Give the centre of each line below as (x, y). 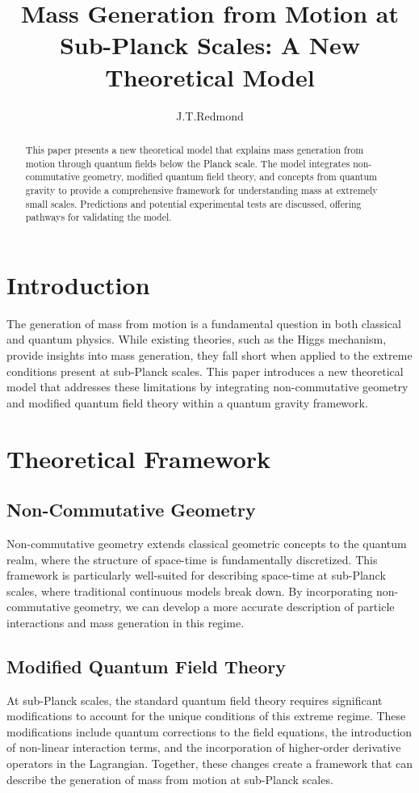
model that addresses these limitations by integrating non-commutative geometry (207, 387)
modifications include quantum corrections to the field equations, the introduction (209, 731)
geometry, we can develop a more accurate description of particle (234, 607)
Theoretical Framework (139, 458)
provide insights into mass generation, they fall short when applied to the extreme (209, 354)
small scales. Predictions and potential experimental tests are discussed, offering (193, 203)
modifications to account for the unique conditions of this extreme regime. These (206, 716)
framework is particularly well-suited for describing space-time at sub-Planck (196, 575)
